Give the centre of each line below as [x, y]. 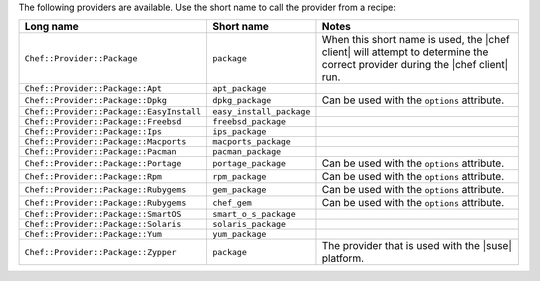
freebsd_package [249, 121]
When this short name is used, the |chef [415, 40]
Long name [51, 27]
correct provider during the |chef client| [415, 65]
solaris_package [249, 224]
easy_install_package [261, 111]
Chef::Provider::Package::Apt [93, 88]
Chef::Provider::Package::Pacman [100, 151]
